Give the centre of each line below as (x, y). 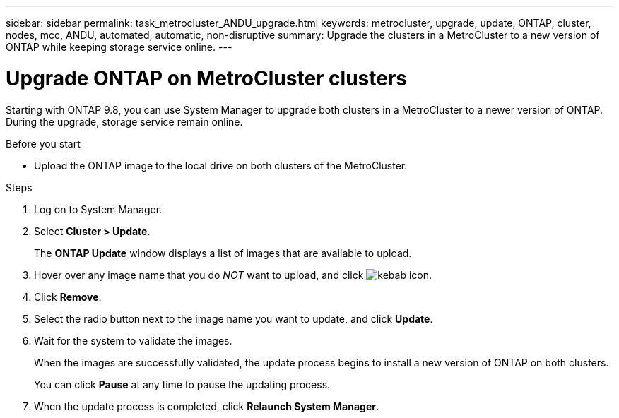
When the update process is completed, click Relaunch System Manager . (206, 406)
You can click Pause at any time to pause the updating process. (182, 384)
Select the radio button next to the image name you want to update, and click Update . (234, 318)
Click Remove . (68, 297)
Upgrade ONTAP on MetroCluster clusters (207, 78)
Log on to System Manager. (98, 209)
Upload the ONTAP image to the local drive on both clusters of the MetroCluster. (221, 165)
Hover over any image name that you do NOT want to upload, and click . (233, 275)
